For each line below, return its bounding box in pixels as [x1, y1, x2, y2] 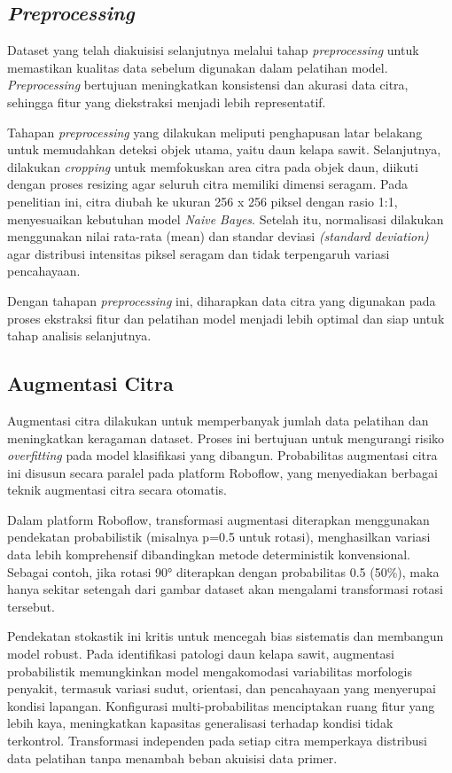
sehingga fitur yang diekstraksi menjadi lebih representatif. [7, 92, 326, 111]
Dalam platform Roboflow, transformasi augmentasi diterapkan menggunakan [7, 510, 430, 528]
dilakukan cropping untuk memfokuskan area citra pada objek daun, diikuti [7, 157, 418, 176]
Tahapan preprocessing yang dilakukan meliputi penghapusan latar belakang [7, 122, 423, 141]
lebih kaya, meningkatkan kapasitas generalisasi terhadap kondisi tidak [7, 714, 394, 732]
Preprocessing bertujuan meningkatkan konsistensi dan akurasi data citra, [7, 75, 409, 94]
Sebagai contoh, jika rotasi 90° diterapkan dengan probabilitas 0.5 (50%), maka [7, 562, 440, 581]
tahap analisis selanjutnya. [7, 326, 152, 345]
